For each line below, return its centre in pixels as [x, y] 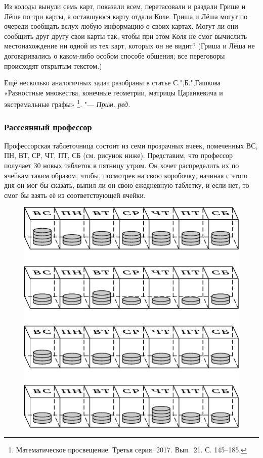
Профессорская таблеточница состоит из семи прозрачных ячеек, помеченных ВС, [131, 145]
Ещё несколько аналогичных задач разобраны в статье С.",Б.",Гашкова [113, 83]
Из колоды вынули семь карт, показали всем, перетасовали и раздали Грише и [125, 6]
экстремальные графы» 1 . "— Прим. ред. [67, 103]
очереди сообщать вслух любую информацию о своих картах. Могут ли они [121, 26]
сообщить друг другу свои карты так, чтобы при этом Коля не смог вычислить [126, 36]
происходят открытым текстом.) [53, 65]
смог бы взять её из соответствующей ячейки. [75, 195]
